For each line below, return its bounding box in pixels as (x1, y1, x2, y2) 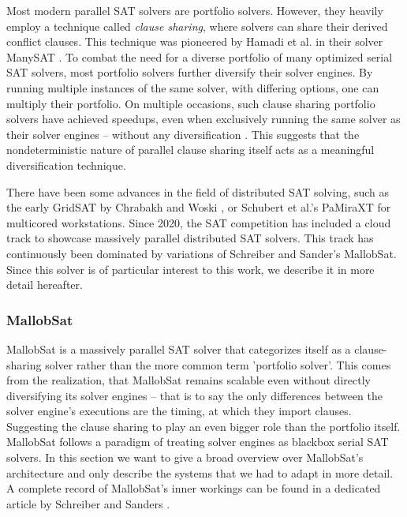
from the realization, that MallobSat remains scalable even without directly (6, 372, 371, 388)
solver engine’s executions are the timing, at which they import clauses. (6, 403, 352, 419)
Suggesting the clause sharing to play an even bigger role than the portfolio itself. (6, 418, 401, 434)
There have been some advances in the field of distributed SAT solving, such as (6, 183, 390, 200)
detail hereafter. (6, 276, 83, 293)
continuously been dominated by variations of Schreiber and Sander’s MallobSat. (6, 245, 397, 261)
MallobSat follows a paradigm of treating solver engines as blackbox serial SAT (6, 433, 389, 450)
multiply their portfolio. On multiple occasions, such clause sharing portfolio (6, 95, 375, 111)
